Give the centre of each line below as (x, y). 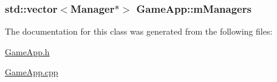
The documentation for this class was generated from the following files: (139, 31)
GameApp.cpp (32, 72)
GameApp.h (27, 51)
